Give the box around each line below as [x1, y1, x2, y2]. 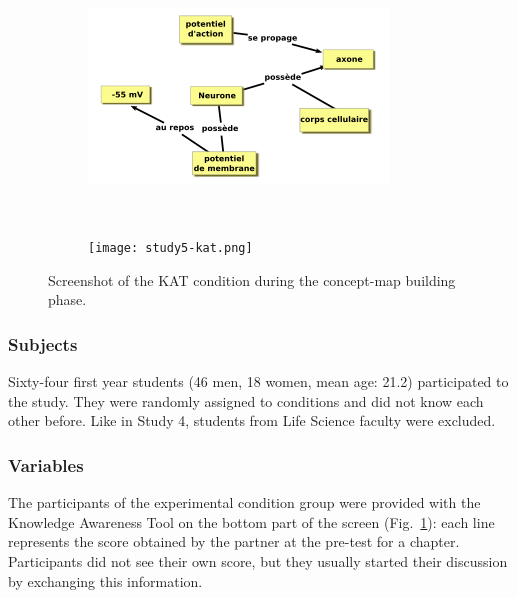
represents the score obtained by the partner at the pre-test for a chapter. [8, 531, 460, 552]
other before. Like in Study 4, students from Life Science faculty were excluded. [8, 410, 496, 431]
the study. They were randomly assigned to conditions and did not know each [8, 390, 484, 411]
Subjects [8, 331, 78, 356]
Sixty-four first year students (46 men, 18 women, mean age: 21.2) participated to [8, 371, 509, 392]
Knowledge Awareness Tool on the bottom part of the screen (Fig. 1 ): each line [8, 511, 495, 532]
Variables [8, 452, 84, 477]
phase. [48, 289, 87, 310]
